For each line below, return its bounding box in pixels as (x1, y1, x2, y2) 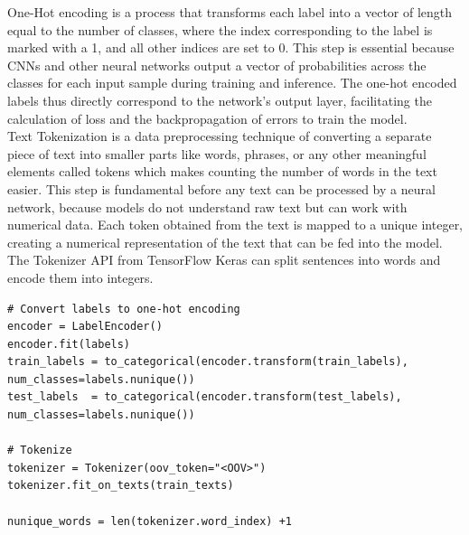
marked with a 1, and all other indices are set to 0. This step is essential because (7, 38, 455, 57)
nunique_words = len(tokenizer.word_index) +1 (7, 514, 292, 528)
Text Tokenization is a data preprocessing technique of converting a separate (7, 127, 432, 145)
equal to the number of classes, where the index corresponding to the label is (7, 20, 433, 39)
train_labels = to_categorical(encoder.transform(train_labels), (7, 355, 408, 369)
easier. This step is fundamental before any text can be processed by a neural (7, 179, 436, 198)
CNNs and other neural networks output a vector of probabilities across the (7, 55, 427, 74)
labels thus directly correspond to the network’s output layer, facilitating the (7, 90, 432, 109)
